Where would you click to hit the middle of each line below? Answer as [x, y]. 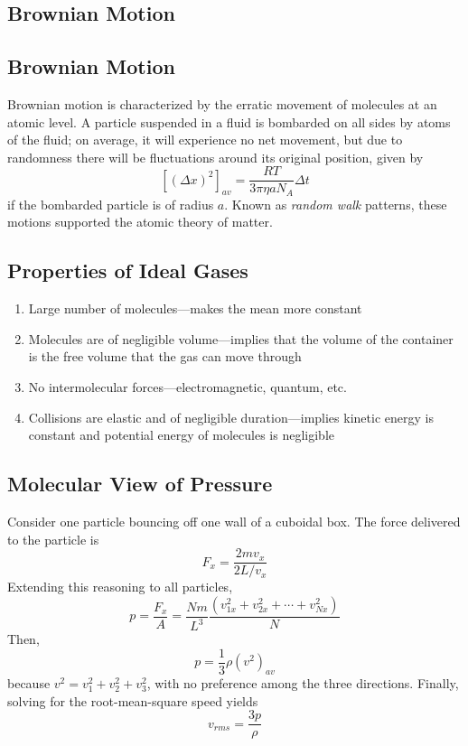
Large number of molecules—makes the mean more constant [195, 308]
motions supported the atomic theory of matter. [140, 222]
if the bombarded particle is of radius [111, 204]
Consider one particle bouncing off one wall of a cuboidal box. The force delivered [234, 522]
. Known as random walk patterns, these [336, 204]
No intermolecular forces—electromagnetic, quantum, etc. [187, 387]
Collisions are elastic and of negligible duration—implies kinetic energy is [231, 417]
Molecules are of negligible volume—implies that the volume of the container [241, 338]
